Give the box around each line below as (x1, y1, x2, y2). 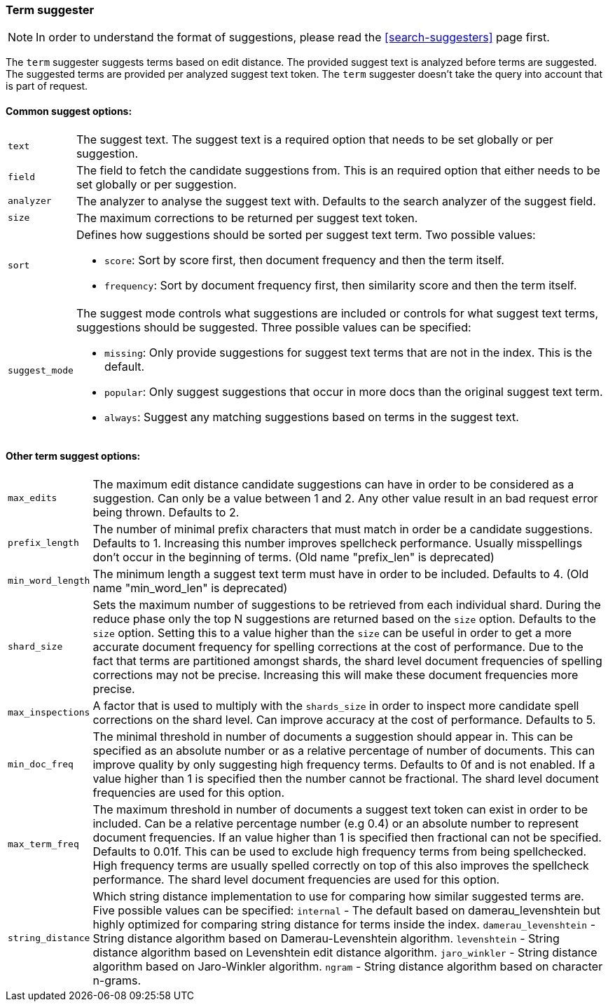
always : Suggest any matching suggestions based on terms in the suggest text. (104, 409, 519, 424)
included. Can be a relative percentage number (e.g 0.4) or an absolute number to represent (92, 816, 579, 830)
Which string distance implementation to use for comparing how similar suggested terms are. (92, 889, 584, 903)
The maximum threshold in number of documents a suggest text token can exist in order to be (92, 802, 588, 816)
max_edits (8, 493, 57, 504)
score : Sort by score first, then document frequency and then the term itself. (104, 252, 504, 267)
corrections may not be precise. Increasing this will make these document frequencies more (92, 667, 579, 682)
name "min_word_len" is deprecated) (92, 580, 288, 595)
